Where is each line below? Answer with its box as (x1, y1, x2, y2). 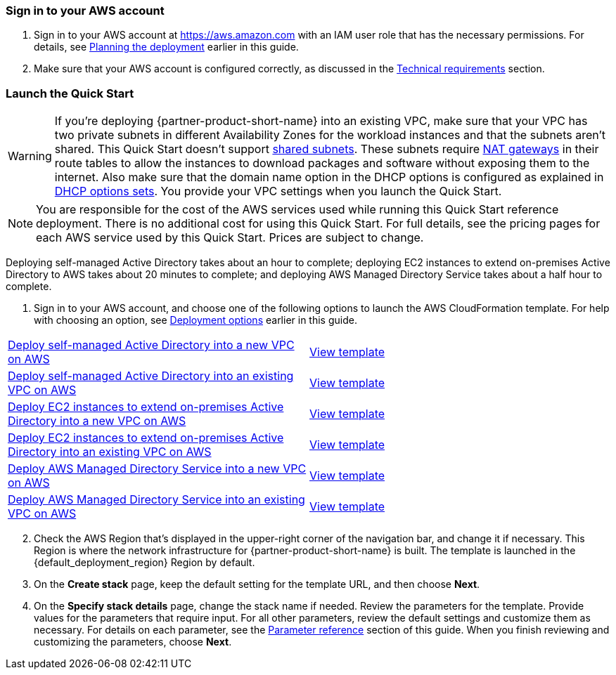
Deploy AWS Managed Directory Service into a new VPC (8, 461, 307, 476)
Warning (8, 149, 52, 164)
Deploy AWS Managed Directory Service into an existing (8, 492, 305, 507)
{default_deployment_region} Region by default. (34, 556, 255, 569)
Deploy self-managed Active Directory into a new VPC (8, 338, 295, 353)
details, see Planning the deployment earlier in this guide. (34, 41, 299, 53)
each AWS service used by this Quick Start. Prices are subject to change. (36, 230, 424, 245)
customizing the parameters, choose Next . (34, 636, 232, 648)
